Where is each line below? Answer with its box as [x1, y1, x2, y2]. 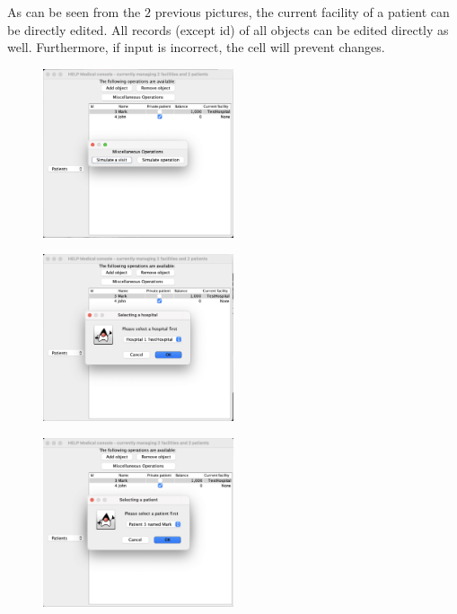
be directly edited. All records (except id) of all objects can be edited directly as [7, 20, 449, 39]
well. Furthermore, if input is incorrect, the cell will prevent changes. [7, 38, 385, 57]
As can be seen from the [7, 3, 141, 21]
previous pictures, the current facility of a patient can [154, 3, 450, 21]
